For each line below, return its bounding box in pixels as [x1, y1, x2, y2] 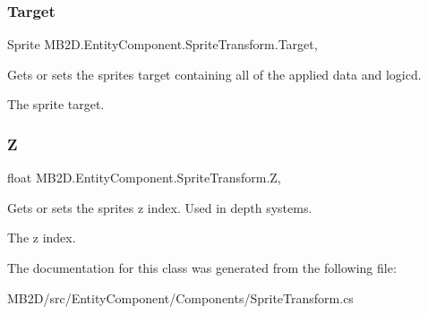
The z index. [7, 228, 76, 247]
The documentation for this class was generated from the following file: [7, 259, 397, 276]
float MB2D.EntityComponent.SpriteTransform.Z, [7, 168, 281, 187]
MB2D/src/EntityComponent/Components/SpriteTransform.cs [7, 288, 354, 307]
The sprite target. [7, 95, 105, 114]
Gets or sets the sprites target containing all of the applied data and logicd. [7, 64, 422, 83]
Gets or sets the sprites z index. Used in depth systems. [7, 198, 312, 216]
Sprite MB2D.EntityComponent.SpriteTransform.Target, [7, 35, 318, 54]
